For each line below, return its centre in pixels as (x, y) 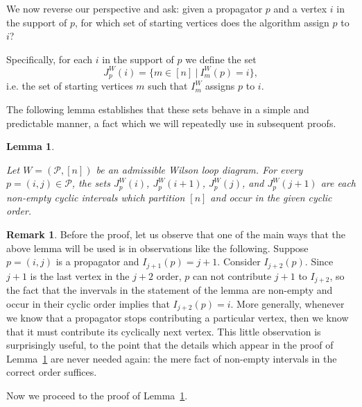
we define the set (221, 59)
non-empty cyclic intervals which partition (96, 197)
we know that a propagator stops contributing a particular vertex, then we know (178, 318)
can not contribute (232, 275)
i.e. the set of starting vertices (70, 86)
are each (338, 183)
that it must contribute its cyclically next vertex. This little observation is (164, 331)
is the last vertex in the (80, 275)
